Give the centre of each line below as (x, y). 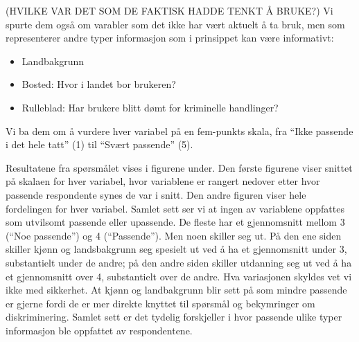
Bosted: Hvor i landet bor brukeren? (99, 84)
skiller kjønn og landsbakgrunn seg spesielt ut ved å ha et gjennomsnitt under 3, (176, 249)
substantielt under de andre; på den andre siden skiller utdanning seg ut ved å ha (179, 262)
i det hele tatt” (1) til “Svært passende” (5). (99, 144)
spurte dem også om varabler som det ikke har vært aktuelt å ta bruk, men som (175, 24)
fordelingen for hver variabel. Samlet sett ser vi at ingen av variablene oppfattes (175, 208)
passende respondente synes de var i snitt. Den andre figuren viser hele (156, 194)
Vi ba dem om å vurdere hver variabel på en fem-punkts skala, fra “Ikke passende (179, 130)
